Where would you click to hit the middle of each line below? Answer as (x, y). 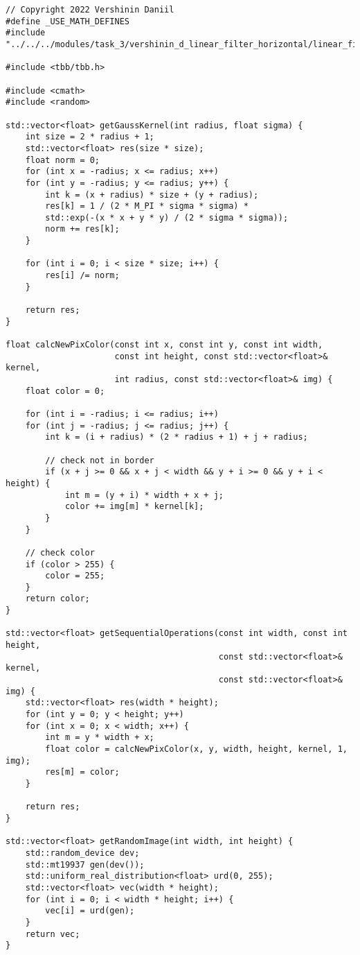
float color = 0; (65, 391)
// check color (60, 552)
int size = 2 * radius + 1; (90, 137)
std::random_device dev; (82, 853)
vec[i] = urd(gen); (90, 911)
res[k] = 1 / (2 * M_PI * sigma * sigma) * (147, 206)
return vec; (53, 934)
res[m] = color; (82, 772)
